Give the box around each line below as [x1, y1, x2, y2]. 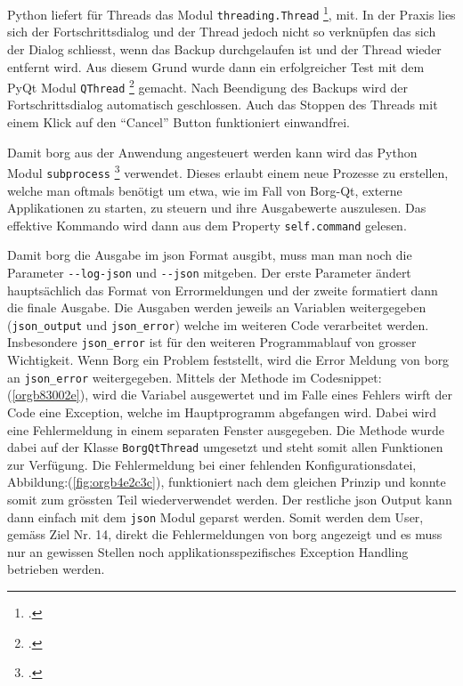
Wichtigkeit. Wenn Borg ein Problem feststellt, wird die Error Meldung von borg [7, 351, 450, 369]
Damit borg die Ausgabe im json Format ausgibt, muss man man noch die [7, 246, 412, 264]
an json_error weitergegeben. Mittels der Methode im [7, 367, 306, 386]
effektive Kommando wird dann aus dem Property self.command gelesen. [7, 215, 407, 234]
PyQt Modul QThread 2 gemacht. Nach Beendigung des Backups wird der [7, 76, 408, 96]
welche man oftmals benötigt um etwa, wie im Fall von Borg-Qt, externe [7, 181, 402, 199]
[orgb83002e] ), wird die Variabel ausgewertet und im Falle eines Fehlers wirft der [12, 385, 452, 404]
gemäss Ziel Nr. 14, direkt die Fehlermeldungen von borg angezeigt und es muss [7, 525, 443, 544]
